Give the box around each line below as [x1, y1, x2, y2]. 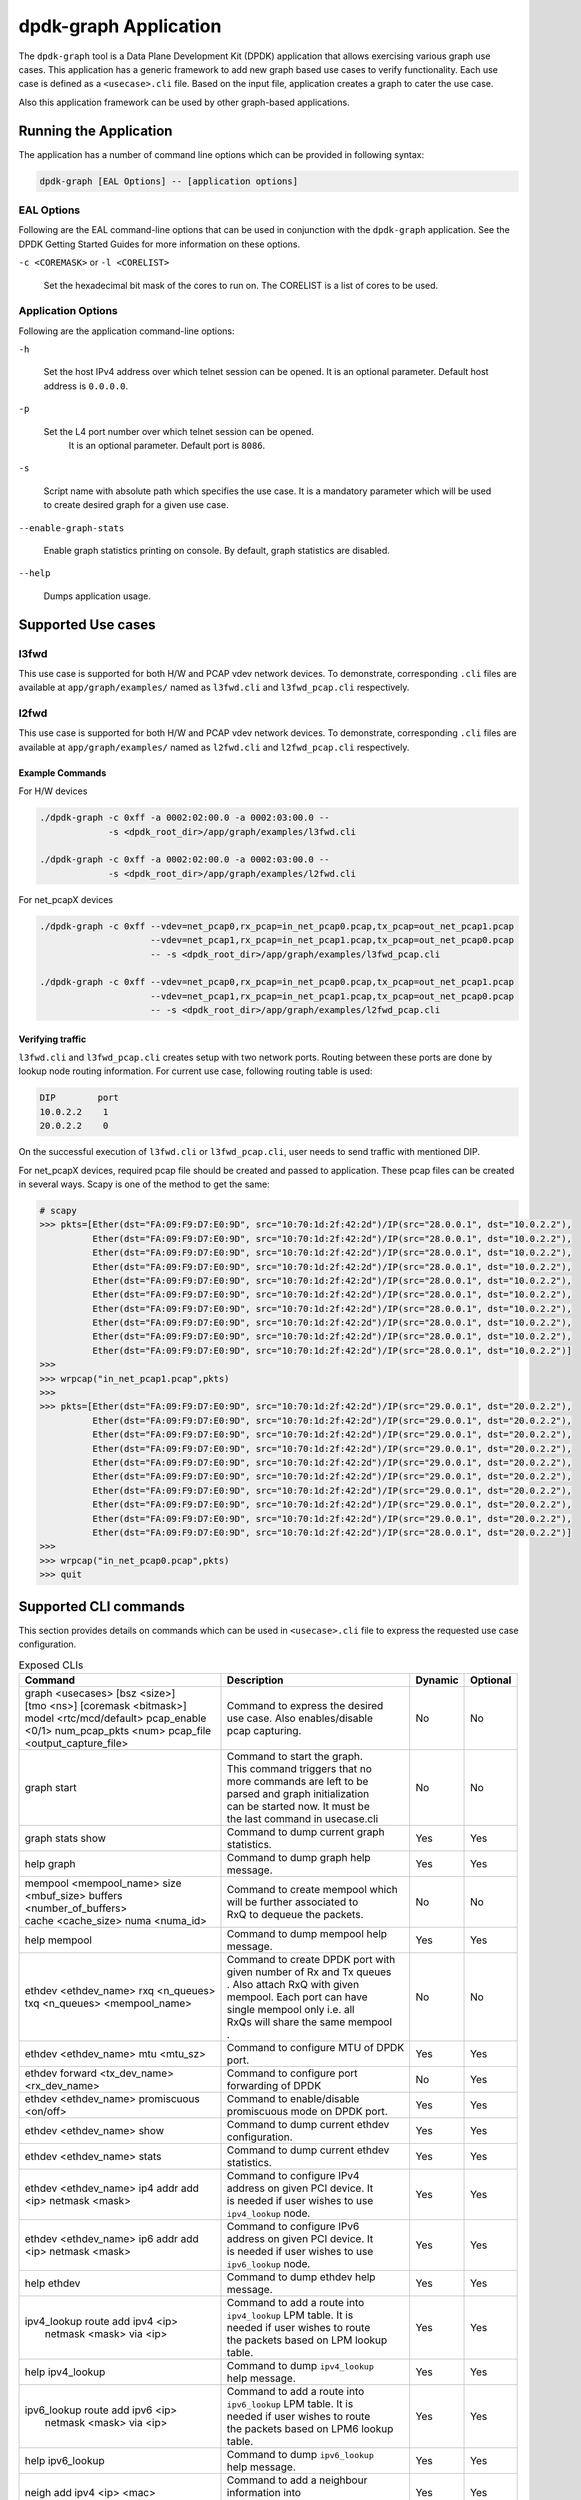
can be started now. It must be [226, 1799, 370, 1813]
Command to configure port [226, 2066, 359, 2080]
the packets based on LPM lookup [226, 2333, 388, 2347]
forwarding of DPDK [226, 2078, 322, 2092]
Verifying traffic [18, 1033, 87, 1045]
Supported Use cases [18, 616, 156, 633]
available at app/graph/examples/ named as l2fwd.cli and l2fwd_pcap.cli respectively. [18, 741, 410, 753]
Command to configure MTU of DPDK [226, 2040, 405, 2054]
